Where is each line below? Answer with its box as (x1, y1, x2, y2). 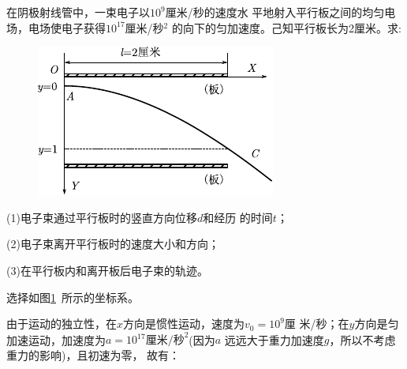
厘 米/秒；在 (284, 315, 349, 332)
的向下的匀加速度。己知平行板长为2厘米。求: (171, 19, 401, 36)
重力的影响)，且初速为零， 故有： (6, 346, 181, 363)
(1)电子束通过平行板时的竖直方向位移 (6, 209, 197, 225)
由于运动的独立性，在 (6, 315, 117, 332)
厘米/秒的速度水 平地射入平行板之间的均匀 (165, 4, 385, 20)
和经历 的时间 (203, 209, 273, 225)
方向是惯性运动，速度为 (123, 315, 245, 332)
